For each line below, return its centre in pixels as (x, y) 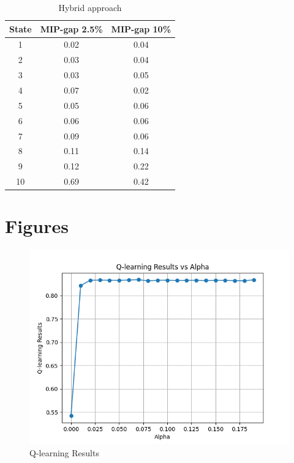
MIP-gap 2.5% (71, 28)
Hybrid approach (90, 7)
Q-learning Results (64, 452)
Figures (37, 226)
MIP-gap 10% (141, 28)
